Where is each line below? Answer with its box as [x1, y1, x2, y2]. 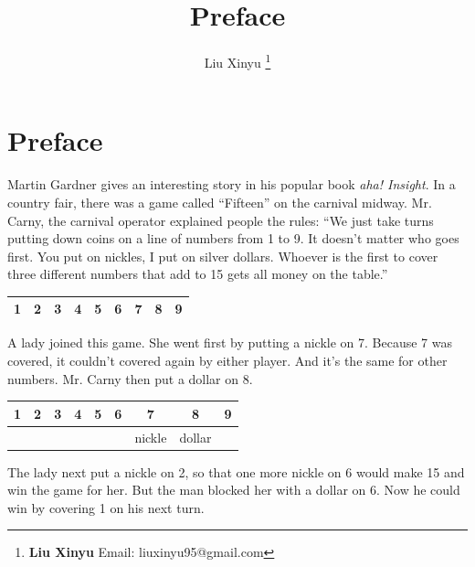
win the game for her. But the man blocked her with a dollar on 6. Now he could [7, 480, 460, 499]
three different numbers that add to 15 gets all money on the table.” [7, 264, 388, 283]
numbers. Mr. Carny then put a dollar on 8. [7, 369, 253, 388]
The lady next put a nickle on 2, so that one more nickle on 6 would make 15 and [7, 462, 465, 481]
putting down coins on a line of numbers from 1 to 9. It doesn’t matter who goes [7, 229, 459, 248]
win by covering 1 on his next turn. [7, 497, 205, 517]
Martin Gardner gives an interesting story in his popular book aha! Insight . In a [7, 175, 456, 194]
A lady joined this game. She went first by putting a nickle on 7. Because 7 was [7, 333, 453, 352]
